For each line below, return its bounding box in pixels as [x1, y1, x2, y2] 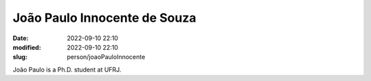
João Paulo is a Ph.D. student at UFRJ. [12, 65, 122, 74]
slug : [12, 53, 27, 61]
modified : [12, 43, 41, 51]
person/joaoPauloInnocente [67, 53, 146, 61]
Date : [12, 34, 29, 42]
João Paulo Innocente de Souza [12, 10, 196, 25]
